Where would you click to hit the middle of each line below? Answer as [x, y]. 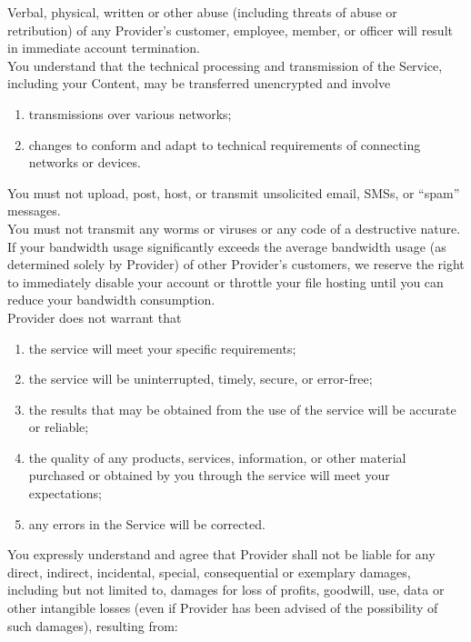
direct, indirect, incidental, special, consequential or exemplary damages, [209, 572]
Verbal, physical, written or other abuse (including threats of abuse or [202, 12]
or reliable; [59, 427]
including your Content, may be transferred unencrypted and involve [199, 83]
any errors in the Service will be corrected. [147, 523]
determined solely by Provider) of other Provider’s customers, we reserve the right [236, 264]
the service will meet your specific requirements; [162, 348]
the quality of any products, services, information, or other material [217, 457]
